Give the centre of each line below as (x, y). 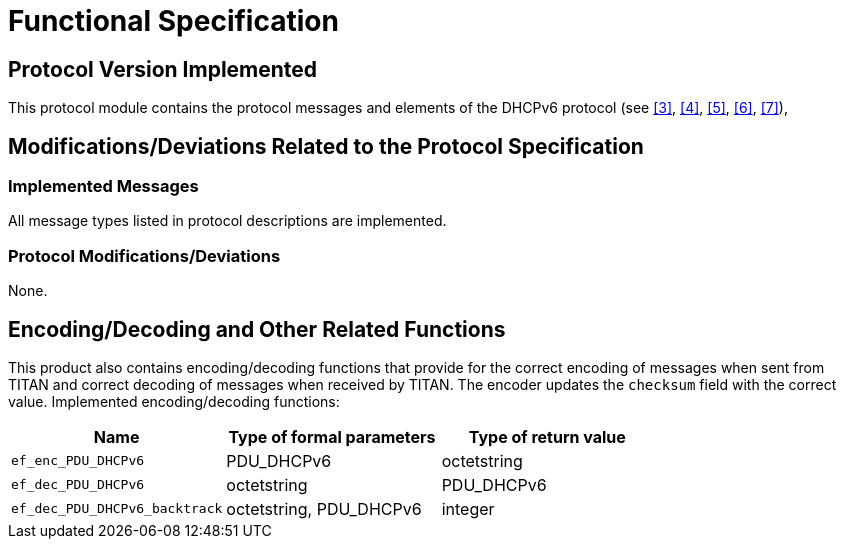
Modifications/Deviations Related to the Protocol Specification (326, 146)
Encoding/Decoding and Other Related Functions (257, 329)
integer (468, 508)
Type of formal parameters (332, 436)
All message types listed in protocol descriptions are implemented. (227, 221)
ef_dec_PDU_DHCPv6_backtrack (117, 509)
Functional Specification (173, 21)
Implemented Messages (103, 186)
